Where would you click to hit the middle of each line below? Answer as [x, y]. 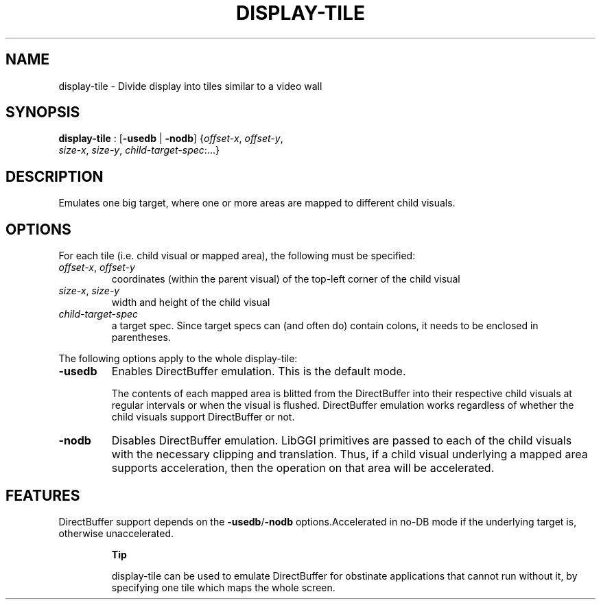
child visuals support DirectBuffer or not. [203, 417]
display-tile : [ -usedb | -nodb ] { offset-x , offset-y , [171, 139]
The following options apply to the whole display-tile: [178, 359]
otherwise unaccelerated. [116, 533]
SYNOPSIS [43, 112]
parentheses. [141, 337]
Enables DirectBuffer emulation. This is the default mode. [259, 371]
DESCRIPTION [55, 176]
